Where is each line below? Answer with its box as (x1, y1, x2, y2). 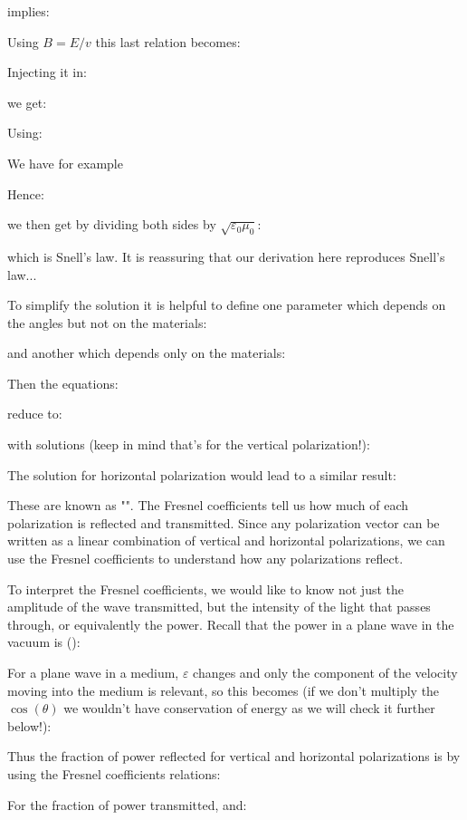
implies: (7, 2, 50, 20)
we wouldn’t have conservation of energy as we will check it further (63, 699, 435, 718)
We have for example (7, 153, 123, 172)
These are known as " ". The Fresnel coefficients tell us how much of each (7, 496, 409, 515)
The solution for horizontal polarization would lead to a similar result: (7, 465, 396, 484)
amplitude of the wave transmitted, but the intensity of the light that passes (7, 597, 431, 616)
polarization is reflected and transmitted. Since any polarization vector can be (7, 513, 440, 532)
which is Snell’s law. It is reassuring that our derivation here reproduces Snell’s (7, 246, 445, 265)
